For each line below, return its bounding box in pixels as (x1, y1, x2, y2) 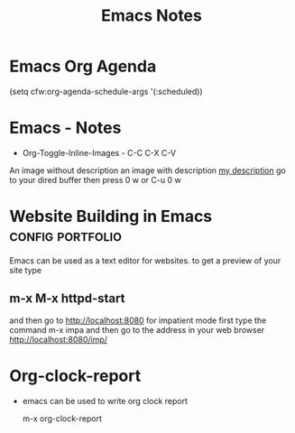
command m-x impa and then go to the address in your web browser (9, 324, 265, 335)
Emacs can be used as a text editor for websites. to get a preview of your (9, 254, 281, 266)
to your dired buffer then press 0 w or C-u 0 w (9, 174, 182, 185)
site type (9, 264, 42, 275)
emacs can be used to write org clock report (22, 395, 188, 406)
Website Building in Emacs (9, 207, 213, 226)
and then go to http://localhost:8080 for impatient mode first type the (9, 315, 267, 326)
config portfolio (9, 226, 122, 246)
